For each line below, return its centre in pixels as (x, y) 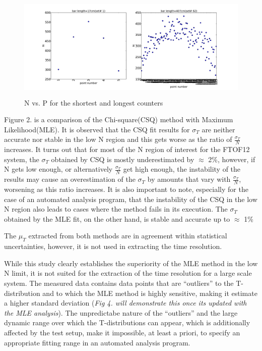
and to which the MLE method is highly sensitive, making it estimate (150, 293)
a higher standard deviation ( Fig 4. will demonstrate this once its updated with (125, 303)
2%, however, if (232, 159)
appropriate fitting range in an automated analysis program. (97, 342)
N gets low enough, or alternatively (58, 169)
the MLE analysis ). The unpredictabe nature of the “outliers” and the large (121, 312)
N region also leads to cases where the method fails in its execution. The (116, 209)
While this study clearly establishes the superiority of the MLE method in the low (131, 263)
